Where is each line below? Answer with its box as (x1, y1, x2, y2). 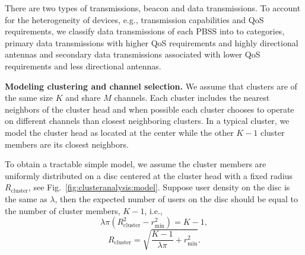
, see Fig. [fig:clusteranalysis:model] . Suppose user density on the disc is (28, 181, 290, 193)
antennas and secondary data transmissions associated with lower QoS (5, 48, 260, 60)
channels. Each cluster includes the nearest (114, 91, 270, 104)
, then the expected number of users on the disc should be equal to (55, 192, 298, 205)
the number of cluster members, (5, 204, 120, 216)
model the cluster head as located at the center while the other (5, 126, 234, 138)
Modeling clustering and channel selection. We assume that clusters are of (5, 79, 297, 92)
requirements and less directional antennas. (5, 59, 161, 72)
